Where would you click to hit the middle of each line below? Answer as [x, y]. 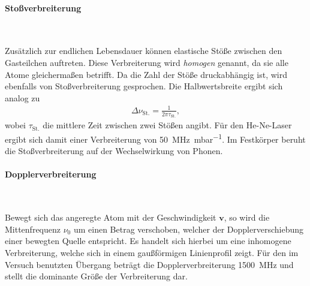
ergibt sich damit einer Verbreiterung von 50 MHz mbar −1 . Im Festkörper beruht [155, 138]
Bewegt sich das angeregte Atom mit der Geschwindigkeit [111, 217]
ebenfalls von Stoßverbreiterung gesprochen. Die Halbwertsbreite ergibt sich [144, 86]
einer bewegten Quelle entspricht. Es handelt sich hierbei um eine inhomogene [148, 241]
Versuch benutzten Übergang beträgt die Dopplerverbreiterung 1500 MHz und [149, 264]
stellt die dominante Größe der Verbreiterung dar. [96, 276]
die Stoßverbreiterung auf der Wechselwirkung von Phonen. [114, 151]
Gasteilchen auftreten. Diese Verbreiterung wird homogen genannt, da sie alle [147, 62]
